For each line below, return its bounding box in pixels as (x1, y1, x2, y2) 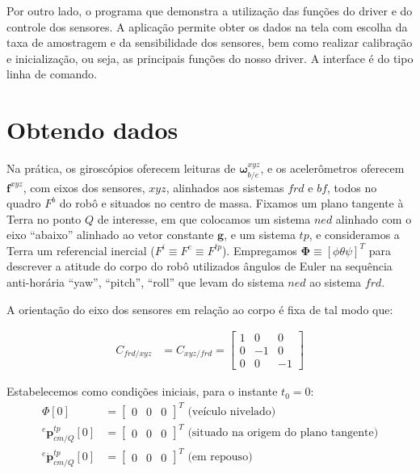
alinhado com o (335, 210, 412, 227)
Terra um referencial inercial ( (6, 241, 155, 258)
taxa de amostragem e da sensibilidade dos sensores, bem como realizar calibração (6, 34, 413, 51)
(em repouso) (187, 451, 253, 464)
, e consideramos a (309, 226, 400, 243)
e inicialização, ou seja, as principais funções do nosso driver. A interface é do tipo (6, 49, 414, 66)
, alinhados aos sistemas (166, 178, 284, 195)
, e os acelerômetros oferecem (260, 160, 405, 177)
